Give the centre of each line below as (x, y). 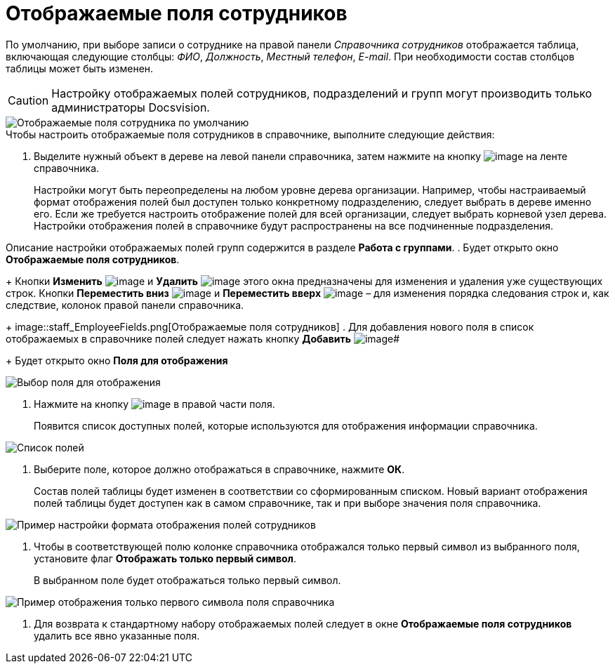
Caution (28, 100)
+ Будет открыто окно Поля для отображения (117, 360)
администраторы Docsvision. (131, 107)
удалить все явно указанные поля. (117, 635)
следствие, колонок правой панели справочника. (125, 305)
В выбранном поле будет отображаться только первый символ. (187, 580)
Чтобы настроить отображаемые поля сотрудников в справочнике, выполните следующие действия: (250, 134)
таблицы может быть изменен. (80, 68)
